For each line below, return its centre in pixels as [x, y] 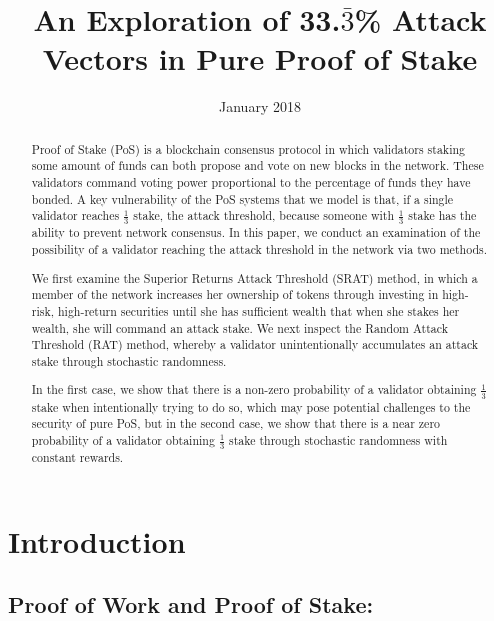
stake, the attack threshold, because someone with [264, 215]
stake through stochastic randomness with [338, 439]
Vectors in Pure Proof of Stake [260, 58]
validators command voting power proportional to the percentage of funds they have [251, 182]
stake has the [442, 215]
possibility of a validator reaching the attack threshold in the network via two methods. [259, 249]
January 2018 [260, 106]
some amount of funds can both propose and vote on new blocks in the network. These [257, 165]
